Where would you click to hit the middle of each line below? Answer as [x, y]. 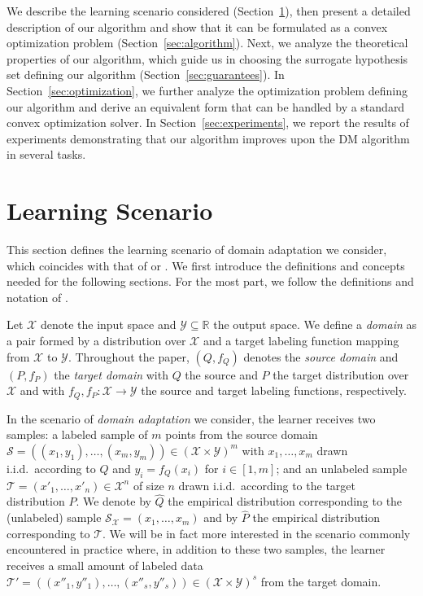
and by [221, 517]
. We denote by [113, 501]
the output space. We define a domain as [315, 324]
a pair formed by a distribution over [96, 341]
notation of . [37, 297]
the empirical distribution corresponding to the [285, 501]
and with [42, 390]
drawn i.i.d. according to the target [267, 485]
